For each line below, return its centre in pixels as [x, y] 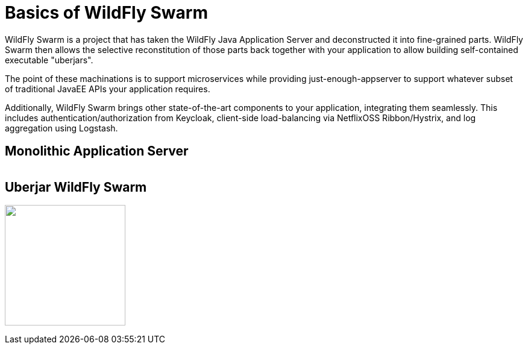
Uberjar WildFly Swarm [76, 187]
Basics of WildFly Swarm [106, 13]
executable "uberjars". [49, 60]
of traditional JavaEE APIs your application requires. [108, 89]
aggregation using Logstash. [61, 128]
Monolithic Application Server [97, 151]
